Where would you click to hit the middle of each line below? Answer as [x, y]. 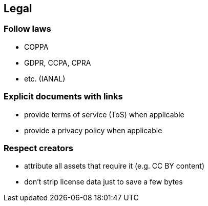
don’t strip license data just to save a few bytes [103, 182]
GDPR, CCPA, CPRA [58, 63]
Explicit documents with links [63, 97]
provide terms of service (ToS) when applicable [104, 114]
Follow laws [27, 29]
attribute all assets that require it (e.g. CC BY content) [115, 166]
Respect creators [38, 148]
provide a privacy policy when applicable [93, 130]
